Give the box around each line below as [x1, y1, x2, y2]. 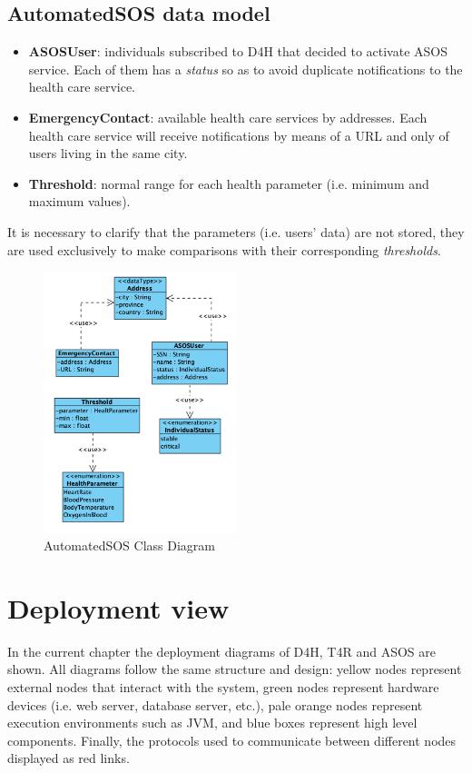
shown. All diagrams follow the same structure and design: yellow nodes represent [7, 659, 462, 679]
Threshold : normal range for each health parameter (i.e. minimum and [28, 173, 429, 193]
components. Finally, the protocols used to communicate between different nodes [7, 730, 457, 749]
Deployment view [7, 589, 230, 626]
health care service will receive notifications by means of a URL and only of [28, 125, 449, 144]
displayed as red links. [7, 748, 130, 768]
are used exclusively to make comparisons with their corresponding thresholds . [7, 240, 441, 259]
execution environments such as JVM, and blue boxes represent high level [7, 713, 418, 732]
